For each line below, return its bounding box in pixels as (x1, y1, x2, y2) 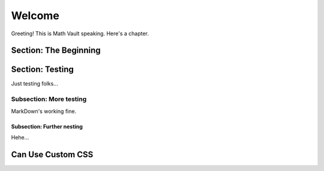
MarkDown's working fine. (11, 108, 77, 115)
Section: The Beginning (11, 45, 101, 56)
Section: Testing (11, 65, 74, 75)
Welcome (11, 9, 59, 22)
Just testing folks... (11, 80, 58, 87)
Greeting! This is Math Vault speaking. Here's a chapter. (11, 30, 149, 37)
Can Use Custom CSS (11, 149, 94, 160)
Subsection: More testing (11, 95, 87, 103)
